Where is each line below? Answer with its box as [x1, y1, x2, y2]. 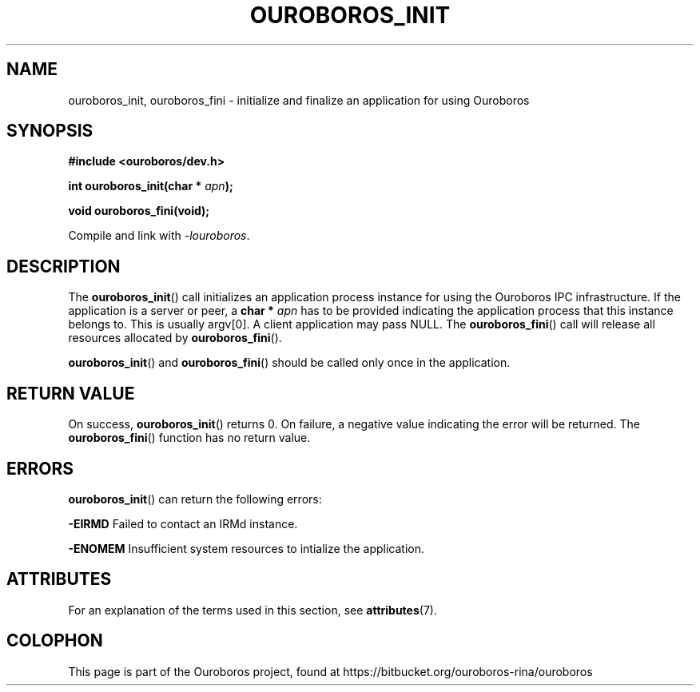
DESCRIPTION [6, 256, 121, 276]
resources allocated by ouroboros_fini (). [68, 331, 282, 345]
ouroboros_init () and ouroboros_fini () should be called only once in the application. [68, 356, 511, 370]
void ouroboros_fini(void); [68, 204, 210, 218]
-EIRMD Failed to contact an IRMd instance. [68, 516, 298, 531]
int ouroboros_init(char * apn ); [68, 179, 233, 193]
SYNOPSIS [6, 121, 93, 141]
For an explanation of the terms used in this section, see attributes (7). [68, 603, 437, 617]
